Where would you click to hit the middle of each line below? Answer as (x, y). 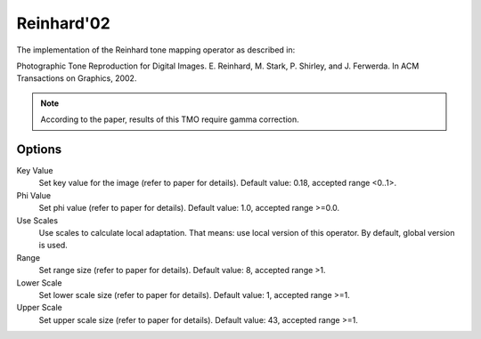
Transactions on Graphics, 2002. (77, 78)
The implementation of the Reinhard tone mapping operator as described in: (156, 50)
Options (39, 149)
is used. (53, 246)
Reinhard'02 (63, 23)
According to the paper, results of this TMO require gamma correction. (170, 119)
